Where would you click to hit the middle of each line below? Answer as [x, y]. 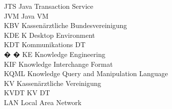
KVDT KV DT [27, 93]
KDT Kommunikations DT [45, 44]
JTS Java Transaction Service [49, 6]
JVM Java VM [26, 15]
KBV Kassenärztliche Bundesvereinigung [66, 25]
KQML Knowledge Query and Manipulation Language [86, 73]
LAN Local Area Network [43, 102]
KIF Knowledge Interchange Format [58, 64]
